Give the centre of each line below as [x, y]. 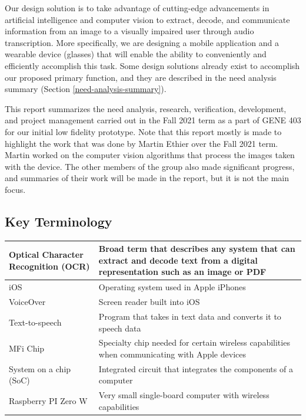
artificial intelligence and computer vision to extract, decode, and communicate [147, 19]
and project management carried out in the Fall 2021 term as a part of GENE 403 [153, 120]
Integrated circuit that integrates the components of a [196, 368]
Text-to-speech [35, 322]
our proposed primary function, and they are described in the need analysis [141, 77]
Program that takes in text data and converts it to [190, 316]
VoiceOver [27, 302]
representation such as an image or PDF [182, 272]
